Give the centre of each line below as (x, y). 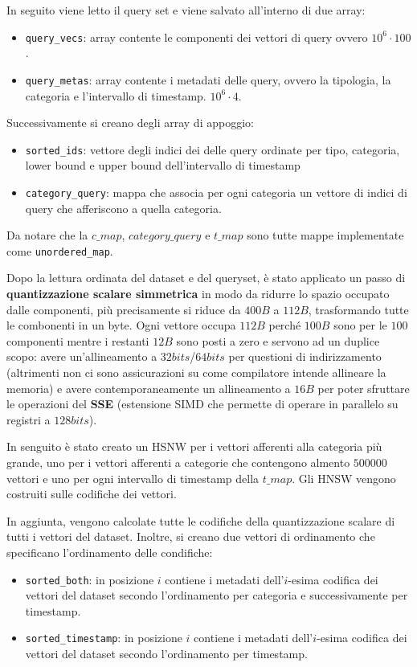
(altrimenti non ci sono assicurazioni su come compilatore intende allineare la (196, 372)
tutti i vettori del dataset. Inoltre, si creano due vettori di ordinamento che (191, 536)
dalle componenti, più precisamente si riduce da (124, 309)
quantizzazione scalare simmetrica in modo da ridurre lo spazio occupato (198, 294)
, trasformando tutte (358, 309)
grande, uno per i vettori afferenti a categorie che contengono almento (178, 462)
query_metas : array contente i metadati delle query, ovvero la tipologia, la (208, 79)
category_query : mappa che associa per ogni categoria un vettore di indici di (216, 192)
